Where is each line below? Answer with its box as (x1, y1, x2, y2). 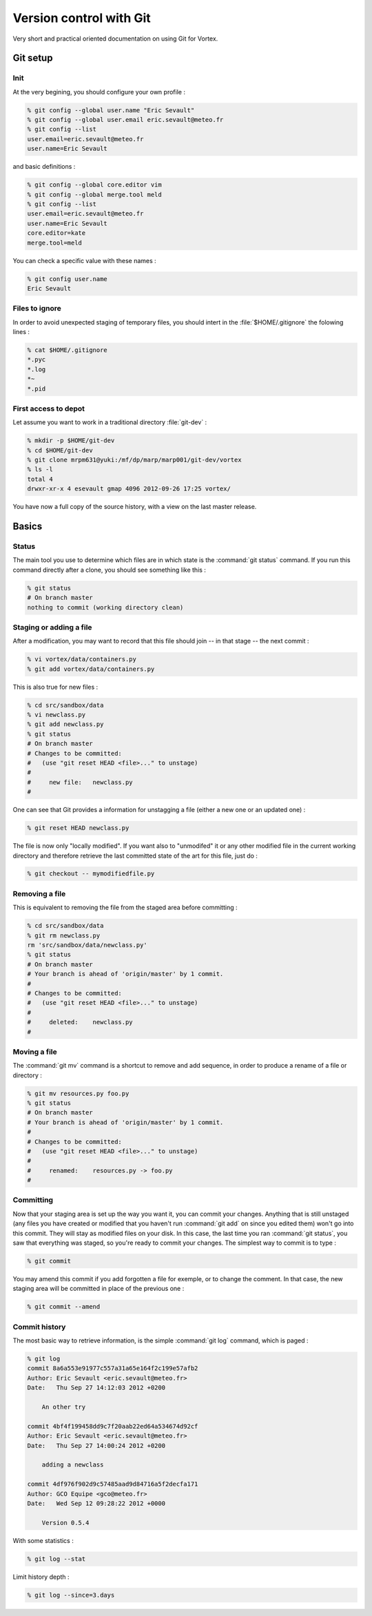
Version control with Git (12, 10, 151, 25)
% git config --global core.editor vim (27, 181, 162, 189)
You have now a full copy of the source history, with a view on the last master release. (12, 503, 257, 511)
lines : (12, 328, 30, 336)
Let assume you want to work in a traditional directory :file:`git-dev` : (12, 418, 207, 426)
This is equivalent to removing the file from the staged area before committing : (12, 903, 238, 912)
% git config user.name (27, 275, 108, 282)
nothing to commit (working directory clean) (27, 603, 184, 611)
